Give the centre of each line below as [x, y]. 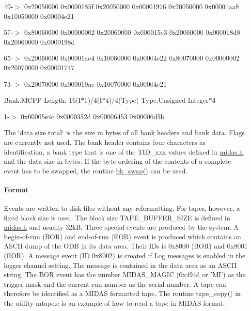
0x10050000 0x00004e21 [39, 16]
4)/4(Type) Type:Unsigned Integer [157, 100]
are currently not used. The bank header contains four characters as [105, 142]
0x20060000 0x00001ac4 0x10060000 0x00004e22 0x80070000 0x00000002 [132, 58]
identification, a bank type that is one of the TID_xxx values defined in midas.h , [125, 151]
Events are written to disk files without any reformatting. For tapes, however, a [122, 208]
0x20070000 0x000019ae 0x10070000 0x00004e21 [95, 84]
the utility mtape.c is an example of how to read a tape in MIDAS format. [115, 303]
